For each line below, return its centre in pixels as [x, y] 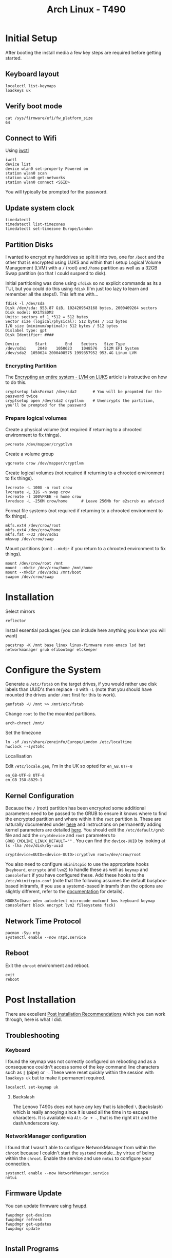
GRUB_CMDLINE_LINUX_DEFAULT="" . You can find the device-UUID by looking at [85, 841]
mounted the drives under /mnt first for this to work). [61, 695]
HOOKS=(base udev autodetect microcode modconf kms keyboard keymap [80, 901]
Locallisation [19, 756]
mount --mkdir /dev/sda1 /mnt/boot [43, 572]
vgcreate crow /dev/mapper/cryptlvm [44, 463]
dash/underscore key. [36, 1123]
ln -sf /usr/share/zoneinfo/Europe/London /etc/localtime [69, 742]
